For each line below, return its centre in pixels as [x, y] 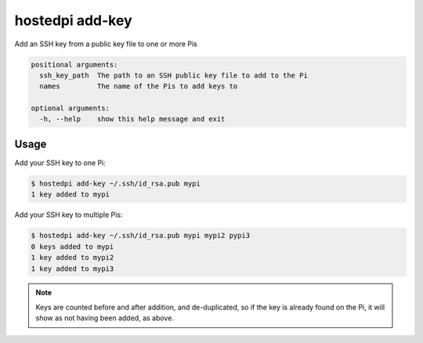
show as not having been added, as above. [105, 318]
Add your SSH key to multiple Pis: [69, 215]
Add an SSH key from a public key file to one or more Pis [106, 44]
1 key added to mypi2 [72, 258]
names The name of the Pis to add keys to [139, 87]
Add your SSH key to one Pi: [60, 162]
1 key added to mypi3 [72, 269]
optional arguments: [70, 108]
